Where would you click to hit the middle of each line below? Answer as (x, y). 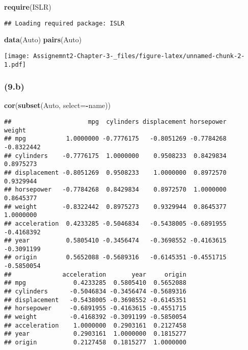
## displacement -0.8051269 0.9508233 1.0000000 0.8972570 (115, 172)
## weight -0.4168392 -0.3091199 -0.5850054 (95, 317)
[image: (17, 56)
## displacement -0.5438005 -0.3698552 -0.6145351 (95, 300)
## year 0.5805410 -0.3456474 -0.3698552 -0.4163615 (115, 241)
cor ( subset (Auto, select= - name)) (58, 105)
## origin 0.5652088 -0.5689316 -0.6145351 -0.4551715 (115, 258)
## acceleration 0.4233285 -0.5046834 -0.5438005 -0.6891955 (115, 223)
